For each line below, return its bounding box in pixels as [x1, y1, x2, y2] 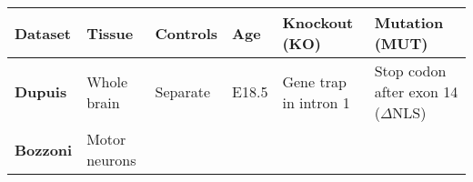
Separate [155, 81, 211, 102]
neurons [86, 149, 136, 170]
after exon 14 [374, 81, 458, 102]
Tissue [86, 22, 134, 44]
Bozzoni [15, 138, 73, 160]
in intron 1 [282, 91, 350, 113]
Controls [155, 22, 218, 44]
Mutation [374, 12, 444, 33]
